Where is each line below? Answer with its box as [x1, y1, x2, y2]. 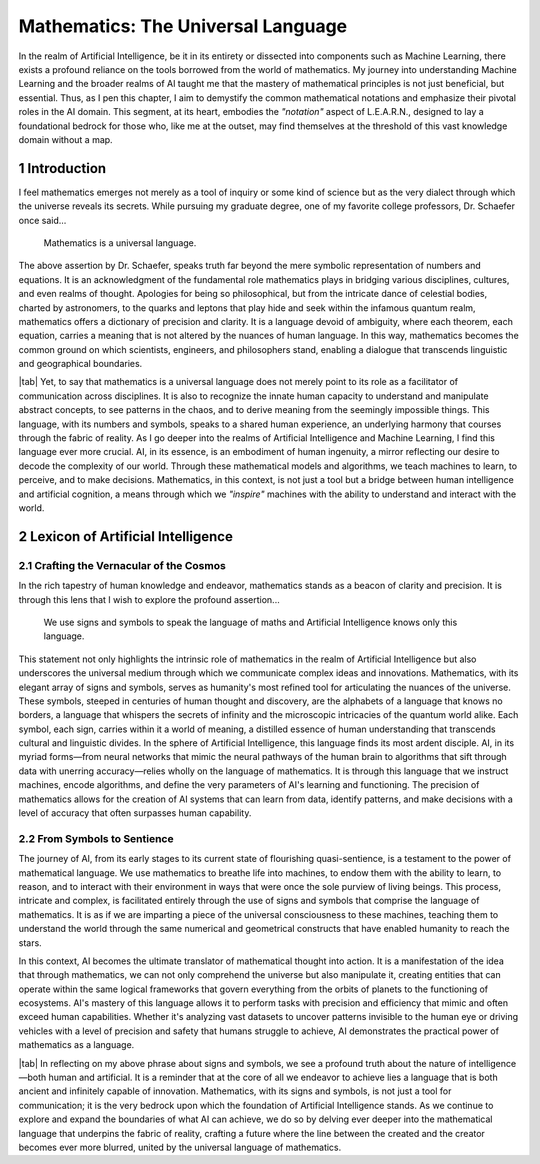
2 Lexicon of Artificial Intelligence [18, 528, 234, 545]
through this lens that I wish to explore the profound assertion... [18, 593, 280, 605]
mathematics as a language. [18, 1039, 135, 1051]
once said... [18, 214, 67, 226]
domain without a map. [18, 133, 114, 145]
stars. [18, 936, 42, 949]
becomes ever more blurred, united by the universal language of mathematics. [18, 1141, 342, 1153]
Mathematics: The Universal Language [18, 15, 348, 37]
